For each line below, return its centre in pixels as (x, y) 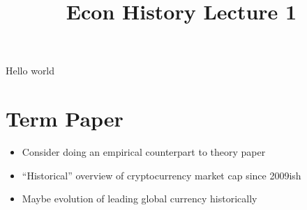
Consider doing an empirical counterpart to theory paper (144, 152)
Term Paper (65, 119)
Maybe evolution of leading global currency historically (140, 199)
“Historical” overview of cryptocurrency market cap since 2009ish (162, 175)
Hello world (30, 71)
